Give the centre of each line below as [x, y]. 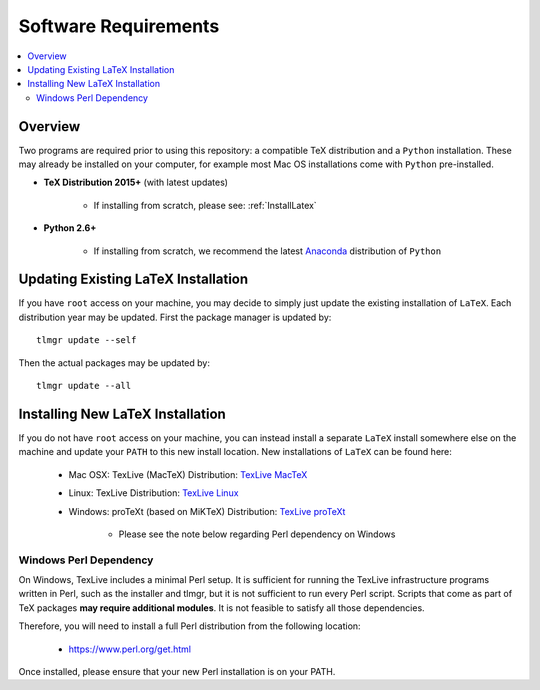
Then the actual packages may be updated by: [114, 362]
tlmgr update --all [84, 386]
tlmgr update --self [86, 340]
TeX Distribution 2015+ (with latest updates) [136, 182]
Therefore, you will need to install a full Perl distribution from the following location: [189, 626]
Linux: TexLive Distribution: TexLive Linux [153, 493]
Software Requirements [119, 26]
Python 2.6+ [70, 228]
